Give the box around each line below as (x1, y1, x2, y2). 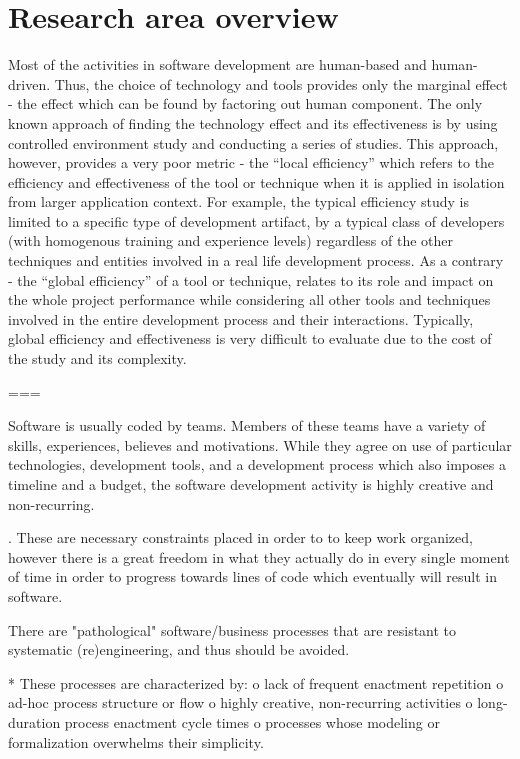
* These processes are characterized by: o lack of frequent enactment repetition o (8, 672, 504, 693)
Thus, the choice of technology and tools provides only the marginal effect (54, 73, 508, 94)
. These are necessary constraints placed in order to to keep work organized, (8, 527, 473, 548)
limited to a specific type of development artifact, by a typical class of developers (8, 210, 505, 231)
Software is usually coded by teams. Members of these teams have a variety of (8, 415, 486, 436)
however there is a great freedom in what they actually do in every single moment (8, 546, 510, 567)
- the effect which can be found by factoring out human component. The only (8, 93, 483, 114)
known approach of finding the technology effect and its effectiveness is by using (8, 112, 498, 133)
